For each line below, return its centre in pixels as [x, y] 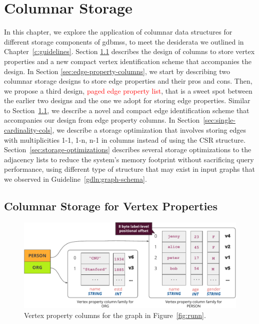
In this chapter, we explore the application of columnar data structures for [118, 32]
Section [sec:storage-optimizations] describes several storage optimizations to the [128, 149]
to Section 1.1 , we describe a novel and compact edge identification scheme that [127, 110]
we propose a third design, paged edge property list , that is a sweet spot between [128, 90]
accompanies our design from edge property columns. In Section [102, 120]
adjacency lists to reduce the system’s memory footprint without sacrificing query [129, 159]
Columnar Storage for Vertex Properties [111, 206]
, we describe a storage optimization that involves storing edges [149, 130]
